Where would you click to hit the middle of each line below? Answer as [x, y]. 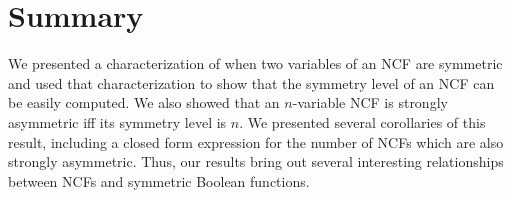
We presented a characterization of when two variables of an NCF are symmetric [255, 63]
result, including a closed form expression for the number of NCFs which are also [256, 141]
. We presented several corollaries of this [362, 121]
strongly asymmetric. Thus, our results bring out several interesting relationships [256, 161]
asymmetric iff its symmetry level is [117, 121]
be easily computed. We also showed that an [144, 102]
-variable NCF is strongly [370, 102]
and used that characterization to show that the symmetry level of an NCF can [251, 82]
